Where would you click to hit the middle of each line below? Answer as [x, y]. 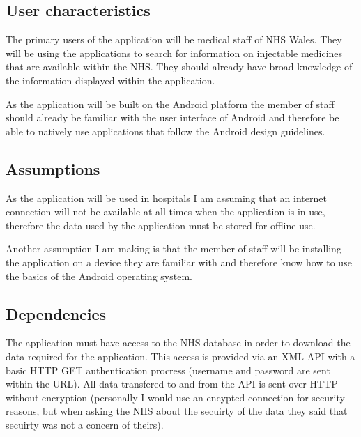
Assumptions [53, 168]
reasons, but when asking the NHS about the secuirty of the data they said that [177, 411]
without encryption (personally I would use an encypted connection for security [175, 397]
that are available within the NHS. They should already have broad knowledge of [179, 67]
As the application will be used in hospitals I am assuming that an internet [166, 198]
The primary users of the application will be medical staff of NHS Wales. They [174, 39]
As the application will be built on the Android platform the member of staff [170, 103]
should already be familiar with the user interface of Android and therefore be [172, 117]
